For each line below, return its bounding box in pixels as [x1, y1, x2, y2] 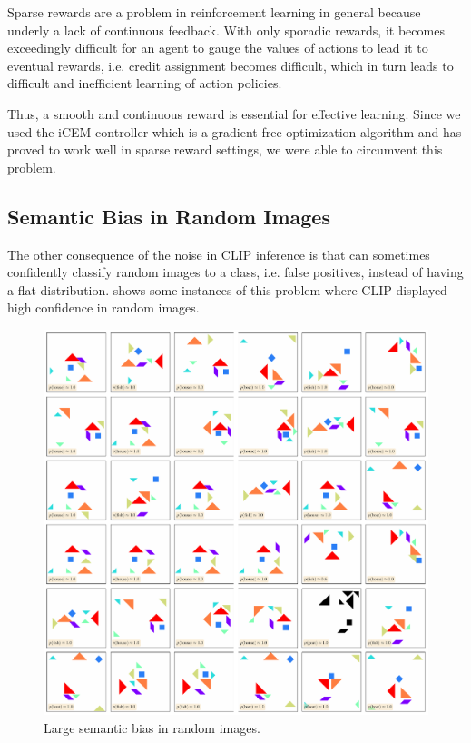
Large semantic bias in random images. [44, 718, 260, 737]
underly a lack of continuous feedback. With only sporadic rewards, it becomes [7, 20, 445, 39]
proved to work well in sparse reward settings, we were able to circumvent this [7, 140, 443, 159]
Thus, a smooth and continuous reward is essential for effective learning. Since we [7, 104, 461, 123]
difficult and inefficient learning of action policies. [7, 74, 282, 93]
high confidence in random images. [7, 298, 200, 317]
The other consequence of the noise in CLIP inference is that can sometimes [7, 244, 430, 263]
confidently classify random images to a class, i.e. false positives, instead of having [7, 263, 464, 282]
